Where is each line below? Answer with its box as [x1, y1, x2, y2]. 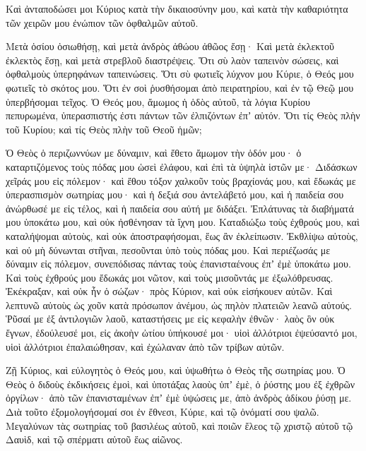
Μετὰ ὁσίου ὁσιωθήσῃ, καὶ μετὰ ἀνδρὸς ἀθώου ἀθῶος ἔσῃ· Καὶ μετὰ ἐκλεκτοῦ [6, 39, 334, 54]
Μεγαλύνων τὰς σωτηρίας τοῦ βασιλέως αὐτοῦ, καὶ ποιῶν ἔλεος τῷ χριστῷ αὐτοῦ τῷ [6, 418, 353, 433]
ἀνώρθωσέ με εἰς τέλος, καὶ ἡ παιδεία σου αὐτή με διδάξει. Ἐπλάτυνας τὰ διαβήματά [6, 200, 354, 215]
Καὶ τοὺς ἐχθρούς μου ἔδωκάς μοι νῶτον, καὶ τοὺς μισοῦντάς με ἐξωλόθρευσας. [6, 270, 333, 284]
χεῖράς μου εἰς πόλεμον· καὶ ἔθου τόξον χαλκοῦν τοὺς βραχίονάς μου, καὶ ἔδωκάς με [6, 173, 356, 188]
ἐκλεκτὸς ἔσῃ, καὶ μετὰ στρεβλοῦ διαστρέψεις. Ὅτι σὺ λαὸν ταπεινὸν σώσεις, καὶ [6, 52, 339, 67]
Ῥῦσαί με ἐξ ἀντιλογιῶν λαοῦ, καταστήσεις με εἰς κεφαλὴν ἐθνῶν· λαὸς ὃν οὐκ [6, 311, 335, 326]
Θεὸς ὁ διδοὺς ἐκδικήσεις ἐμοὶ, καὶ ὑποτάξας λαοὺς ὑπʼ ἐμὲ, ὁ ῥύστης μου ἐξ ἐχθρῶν [6, 376, 355, 391]
